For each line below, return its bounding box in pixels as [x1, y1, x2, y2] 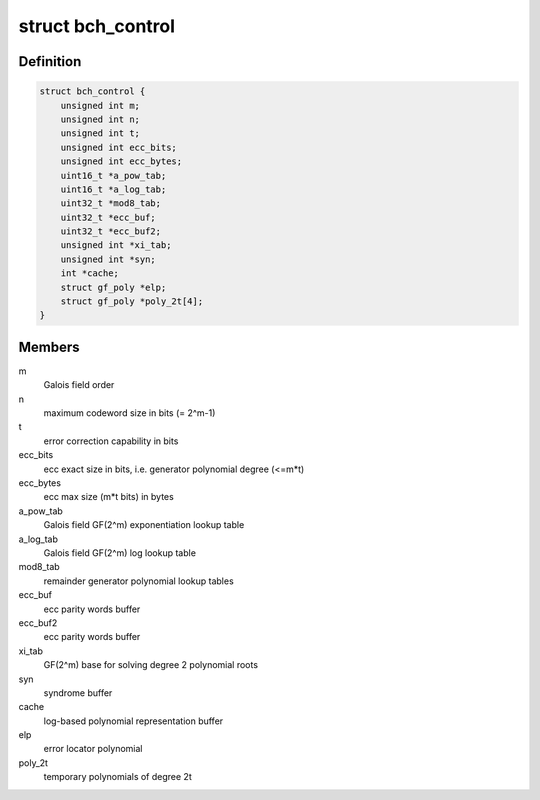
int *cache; [60, 268, 120, 279]
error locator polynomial [43, 743, 143, 755]
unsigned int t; [60, 128, 140, 139]
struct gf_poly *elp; [60, 281, 167, 293]
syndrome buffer [43, 686, 113, 699]
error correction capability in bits [43, 435, 179, 447]
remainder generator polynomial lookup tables [43, 575, 234, 587]
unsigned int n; [60, 113, 140, 125]
